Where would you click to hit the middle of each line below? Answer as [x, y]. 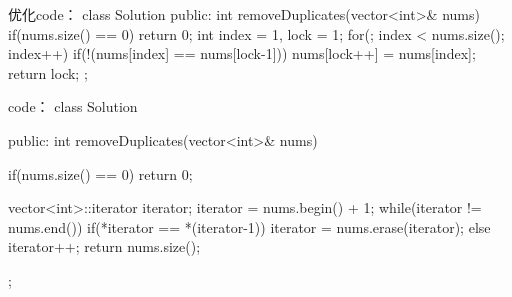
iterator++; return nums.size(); [104, 246]
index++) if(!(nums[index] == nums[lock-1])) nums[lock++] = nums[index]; [242, 53]
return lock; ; [48, 72]
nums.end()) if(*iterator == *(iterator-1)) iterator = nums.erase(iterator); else [249, 226]
